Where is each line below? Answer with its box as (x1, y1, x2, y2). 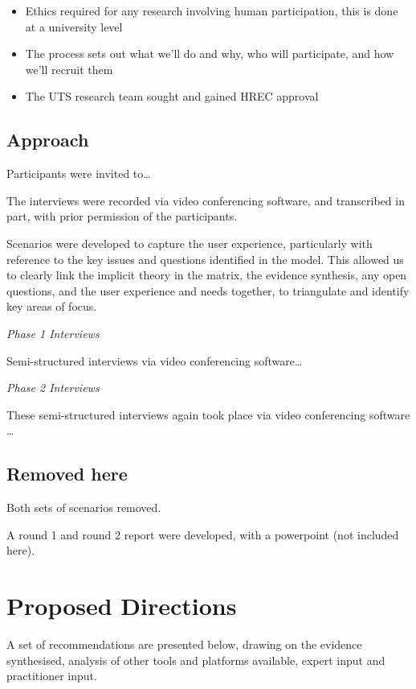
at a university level (25, 18, 123, 35)
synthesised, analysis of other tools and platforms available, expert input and (6, 651, 385, 668)
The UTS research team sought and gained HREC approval (25, 88, 319, 105)
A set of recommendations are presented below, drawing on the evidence (6, 636, 362, 652)
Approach (6, 127, 89, 152)
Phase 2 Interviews (6, 379, 100, 396)
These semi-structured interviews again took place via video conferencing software (6, 406, 410, 423)
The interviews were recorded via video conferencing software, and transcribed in (6, 192, 405, 208)
